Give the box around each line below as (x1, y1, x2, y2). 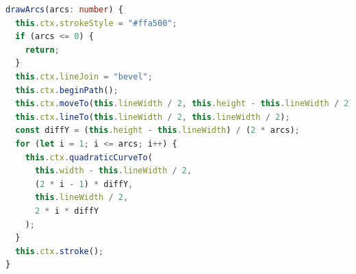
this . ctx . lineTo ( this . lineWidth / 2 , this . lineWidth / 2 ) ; (15, 112, 290, 122)
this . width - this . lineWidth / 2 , (34, 166, 192, 176)
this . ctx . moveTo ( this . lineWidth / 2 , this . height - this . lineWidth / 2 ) (15, 99, 354, 109)
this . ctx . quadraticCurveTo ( (25, 152, 153, 162)
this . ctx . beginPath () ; (15, 85, 118, 95)
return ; (25, 45, 60, 55)
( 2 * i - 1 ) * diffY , (34, 179, 133, 189)
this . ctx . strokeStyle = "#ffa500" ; (15, 18, 177, 28)
